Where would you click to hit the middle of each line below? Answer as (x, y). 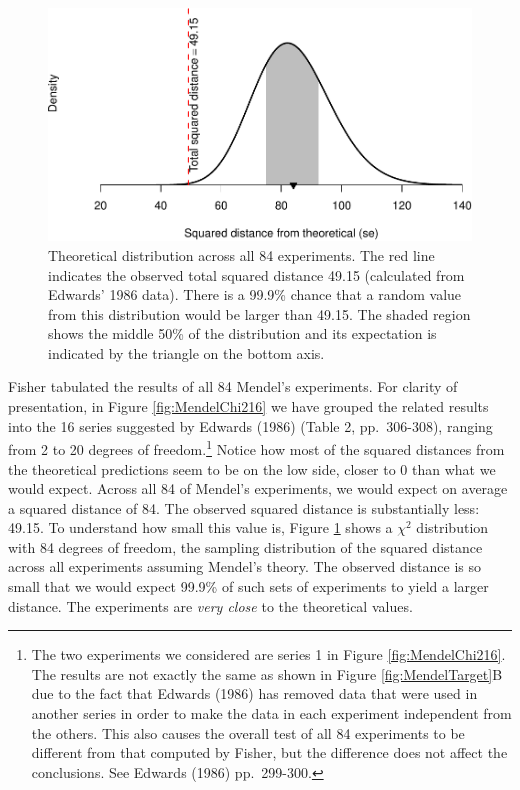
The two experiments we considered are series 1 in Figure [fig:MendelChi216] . (268, 654)
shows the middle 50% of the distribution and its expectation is (242, 333)
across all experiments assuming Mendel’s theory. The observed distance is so (244, 566)
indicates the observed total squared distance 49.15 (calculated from (256, 274)
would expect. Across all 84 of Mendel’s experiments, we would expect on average (258, 488)
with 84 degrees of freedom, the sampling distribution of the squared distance (245, 546)
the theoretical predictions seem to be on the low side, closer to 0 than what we (252, 468)
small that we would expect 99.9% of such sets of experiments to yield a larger (248, 586)
